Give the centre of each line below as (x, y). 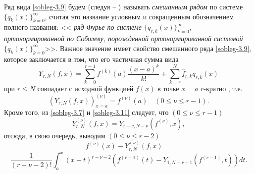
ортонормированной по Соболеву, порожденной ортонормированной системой (124, 38)
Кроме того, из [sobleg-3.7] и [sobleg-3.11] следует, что (86, 112)
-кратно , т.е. (223, 88)
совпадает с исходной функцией (85, 88)
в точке (168, 88)
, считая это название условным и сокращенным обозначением (139, 16)
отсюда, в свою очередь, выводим (55, 135)
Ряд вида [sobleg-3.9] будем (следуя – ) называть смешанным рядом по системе (124, 6)
